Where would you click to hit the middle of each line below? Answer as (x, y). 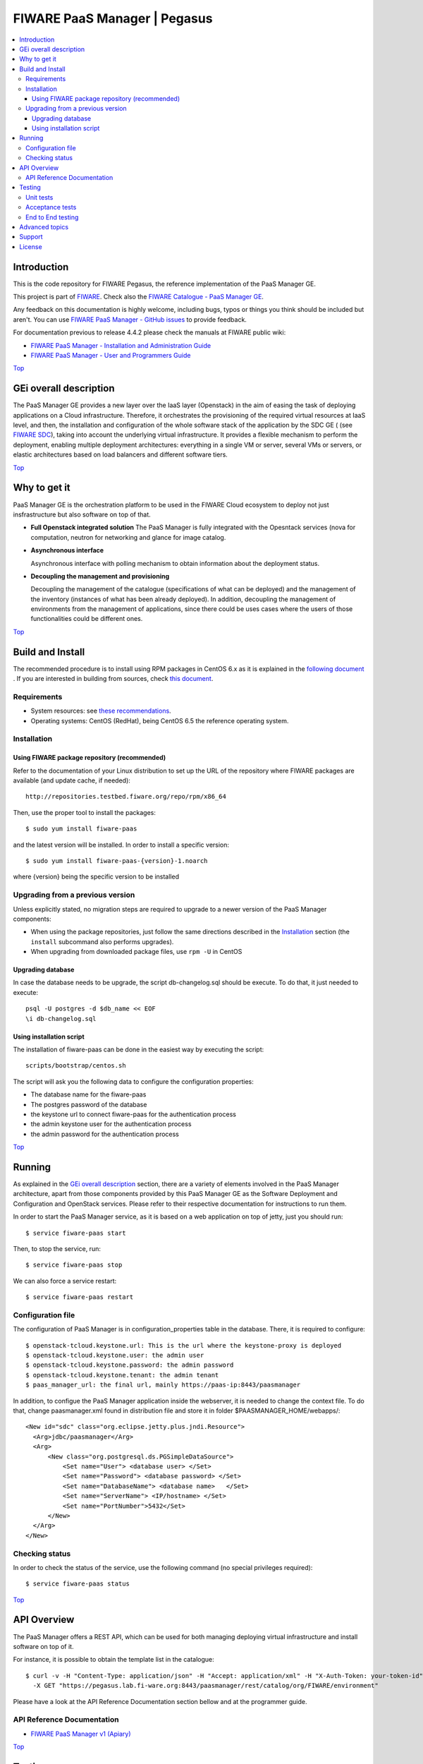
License (31, 246)
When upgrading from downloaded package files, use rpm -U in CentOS (136, 952)
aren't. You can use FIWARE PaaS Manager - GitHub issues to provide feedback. (130, 319)
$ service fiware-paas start (76, 1233)
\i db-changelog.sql (61, 1019)
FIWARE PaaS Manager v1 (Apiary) (81, 1734)
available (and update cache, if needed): (72, 780)
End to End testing (52, 217)
